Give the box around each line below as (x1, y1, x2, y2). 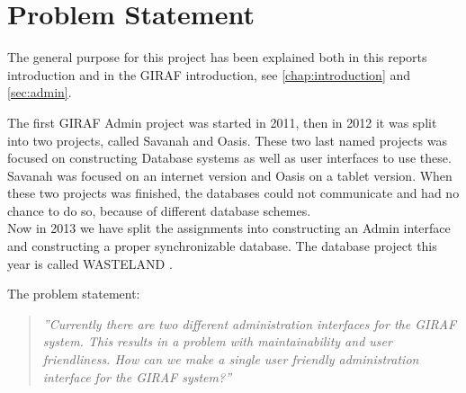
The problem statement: (7, 284, 140, 303)
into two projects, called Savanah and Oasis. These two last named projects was (7, 130, 448, 149)
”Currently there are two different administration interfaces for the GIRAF (42, 314, 457, 333)
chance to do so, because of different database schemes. (7, 201, 311, 219)
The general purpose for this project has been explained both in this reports (7, 48, 427, 67)
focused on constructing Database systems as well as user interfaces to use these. (7, 148, 452, 167)
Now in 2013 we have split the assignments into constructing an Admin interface (7, 219, 451, 237)
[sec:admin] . (7, 83, 72, 102)
